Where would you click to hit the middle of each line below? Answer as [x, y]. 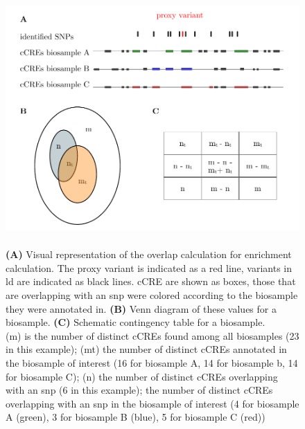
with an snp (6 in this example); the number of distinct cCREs [139, 390]
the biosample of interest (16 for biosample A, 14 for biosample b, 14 [152, 362]
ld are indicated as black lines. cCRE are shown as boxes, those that [151, 281]
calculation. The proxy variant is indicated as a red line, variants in [149, 267]
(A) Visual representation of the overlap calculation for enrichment [149, 254]
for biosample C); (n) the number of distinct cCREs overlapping [142, 376]
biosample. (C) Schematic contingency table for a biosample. [136, 322]
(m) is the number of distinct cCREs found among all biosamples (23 [152, 335]
